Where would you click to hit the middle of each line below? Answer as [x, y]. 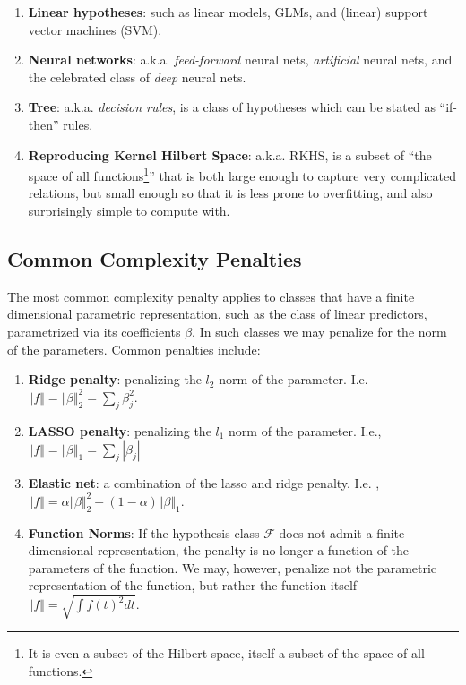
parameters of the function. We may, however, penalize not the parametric [233, 567]
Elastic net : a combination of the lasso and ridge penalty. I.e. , [204, 483]
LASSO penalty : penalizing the [120, 430]
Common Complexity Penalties [155, 258]
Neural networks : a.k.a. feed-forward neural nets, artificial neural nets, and [240, 60]
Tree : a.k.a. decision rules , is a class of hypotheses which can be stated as [232, 107]
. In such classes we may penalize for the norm [319, 331]
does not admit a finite [342, 532]
